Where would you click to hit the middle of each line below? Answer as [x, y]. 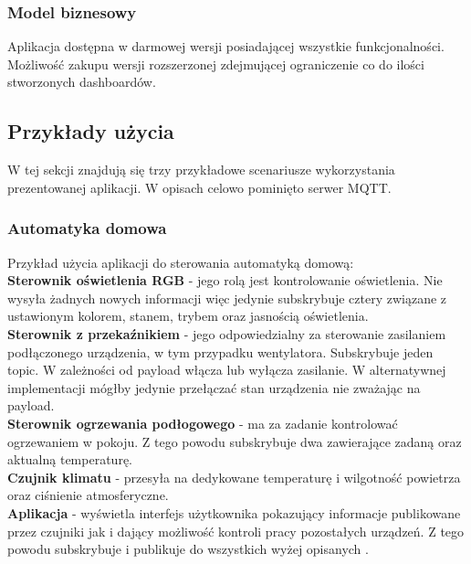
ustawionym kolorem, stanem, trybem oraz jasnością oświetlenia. [188, 316]
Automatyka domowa [87, 228]
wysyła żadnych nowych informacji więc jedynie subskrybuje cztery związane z [227, 298]
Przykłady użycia [91, 131]
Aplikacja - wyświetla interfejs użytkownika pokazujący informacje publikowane [234, 512]
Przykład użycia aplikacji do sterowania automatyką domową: [181, 262]
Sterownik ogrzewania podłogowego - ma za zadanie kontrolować [203, 423]
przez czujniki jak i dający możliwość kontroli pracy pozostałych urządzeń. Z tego [236, 531]
